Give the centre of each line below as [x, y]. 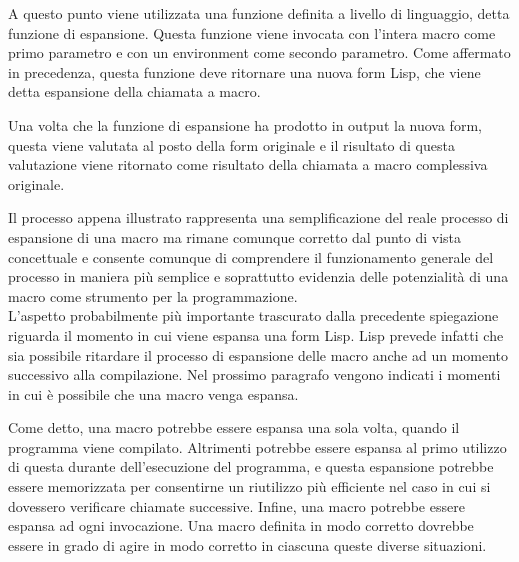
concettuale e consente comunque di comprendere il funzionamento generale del [251, 256]
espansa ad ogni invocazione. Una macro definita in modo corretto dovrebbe [241, 525]
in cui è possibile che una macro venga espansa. [153, 393]
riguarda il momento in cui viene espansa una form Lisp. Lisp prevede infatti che [256, 334]
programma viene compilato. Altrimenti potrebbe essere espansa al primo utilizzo [257, 446]
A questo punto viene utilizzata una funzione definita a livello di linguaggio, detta [259, 13]
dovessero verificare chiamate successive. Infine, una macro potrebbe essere [236, 505]
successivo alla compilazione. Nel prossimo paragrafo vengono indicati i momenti [254, 374]
